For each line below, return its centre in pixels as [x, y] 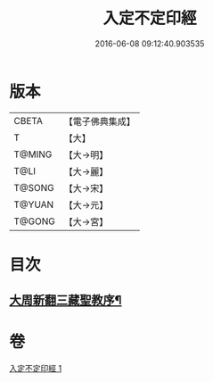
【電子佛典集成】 [99, 121]
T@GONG [34, 221]
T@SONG [34, 187]
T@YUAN [34, 204]
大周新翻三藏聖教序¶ [66, 300]
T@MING [33, 154]
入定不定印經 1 [36, 369]
